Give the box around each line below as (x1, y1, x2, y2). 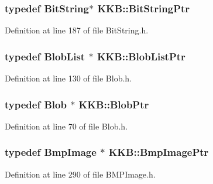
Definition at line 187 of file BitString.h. (5, 24, 149, 36)
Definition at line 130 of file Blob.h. (5, 72, 132, 84)
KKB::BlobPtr (78, 97, 149, 111)
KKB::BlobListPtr (97, 49, 185, 63)
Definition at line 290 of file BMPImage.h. (5, 168, 156, 180)
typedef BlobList (5, 49, 85, 63)
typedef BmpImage (5, 145, 97, 159)
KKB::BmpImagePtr (108, 145, 209, 159)
